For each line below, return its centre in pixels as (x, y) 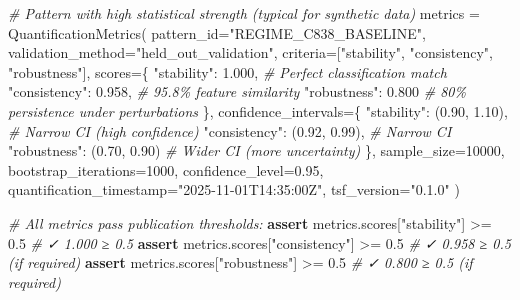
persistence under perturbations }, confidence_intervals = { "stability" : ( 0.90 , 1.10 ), (258, 110)
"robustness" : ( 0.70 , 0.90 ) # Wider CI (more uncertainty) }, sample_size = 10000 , (256, 150)
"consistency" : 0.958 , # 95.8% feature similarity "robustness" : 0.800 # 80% (237, 91)
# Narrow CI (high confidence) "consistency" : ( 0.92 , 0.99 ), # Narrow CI (230, 130)
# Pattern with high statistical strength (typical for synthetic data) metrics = (244, 13)
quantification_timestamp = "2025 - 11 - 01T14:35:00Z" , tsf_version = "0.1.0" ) (234, 189)
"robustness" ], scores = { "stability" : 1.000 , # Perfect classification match (227, 71)
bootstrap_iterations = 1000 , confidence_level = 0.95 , (166, 169)
